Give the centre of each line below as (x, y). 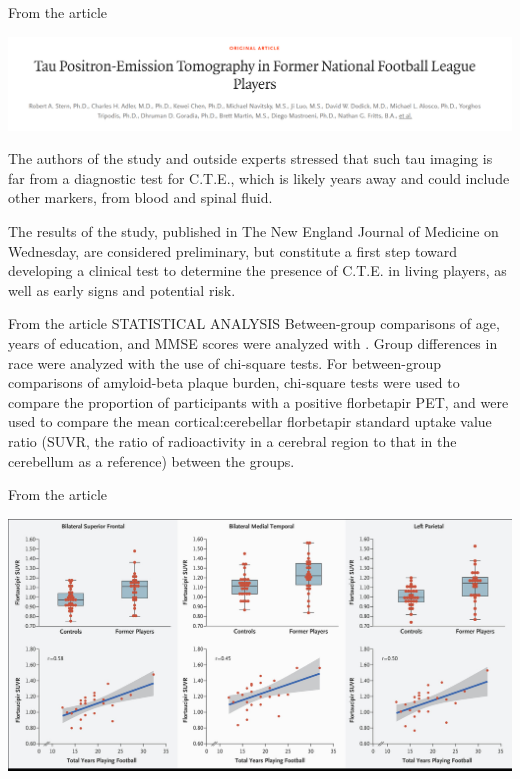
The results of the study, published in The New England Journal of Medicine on (253, 230)
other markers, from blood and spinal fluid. (140, 197)
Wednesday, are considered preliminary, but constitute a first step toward (233, 250)
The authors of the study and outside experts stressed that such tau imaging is (250, 158)
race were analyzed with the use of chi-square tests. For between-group (225, 362)
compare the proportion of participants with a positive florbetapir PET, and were (258, 401)
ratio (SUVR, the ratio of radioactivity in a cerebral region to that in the (232, 440)
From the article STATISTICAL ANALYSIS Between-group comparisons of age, (254, 323)
